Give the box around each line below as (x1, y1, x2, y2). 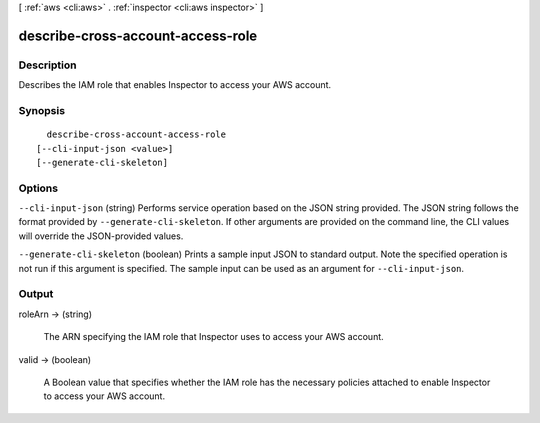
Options (18, 181, 59, 195)
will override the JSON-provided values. (18, 230, 184, 242)
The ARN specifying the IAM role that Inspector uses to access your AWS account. (43, 331, 384, 343)
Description (18, 58, 77, 72)
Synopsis (18, 103, 65, 117)
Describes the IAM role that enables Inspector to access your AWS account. (18, 79, 332, 91)
